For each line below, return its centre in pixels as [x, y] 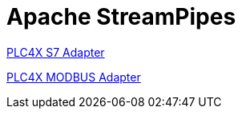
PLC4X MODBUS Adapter [74, 77]
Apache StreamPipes [121, 17]
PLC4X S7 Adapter [56, 52]
